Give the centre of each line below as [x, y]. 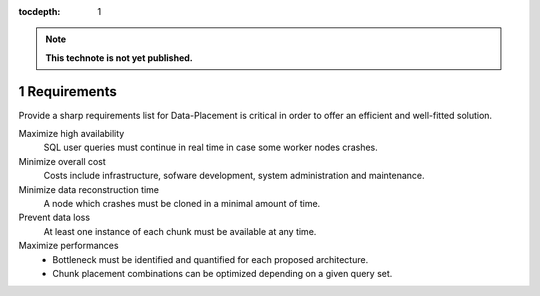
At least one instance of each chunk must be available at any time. [180, 231]
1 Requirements [67, 91]
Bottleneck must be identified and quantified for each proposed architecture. [210, 259]
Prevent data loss [54, 217]
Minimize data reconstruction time [89, 189]
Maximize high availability [71, 134]
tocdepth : [39, 11]
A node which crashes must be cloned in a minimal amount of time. [182, 204]
